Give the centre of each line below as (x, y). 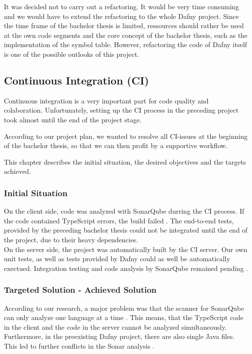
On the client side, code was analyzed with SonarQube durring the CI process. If (124, 211)
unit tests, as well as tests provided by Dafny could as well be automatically (117, 259)
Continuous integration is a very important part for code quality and (106, 100)
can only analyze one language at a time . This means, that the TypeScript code (124, 317)
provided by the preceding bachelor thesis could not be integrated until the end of (126, 230)
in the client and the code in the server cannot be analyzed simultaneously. (115, 327)
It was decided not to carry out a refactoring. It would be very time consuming (122, 6)
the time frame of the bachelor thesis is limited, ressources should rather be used (124, 25)
